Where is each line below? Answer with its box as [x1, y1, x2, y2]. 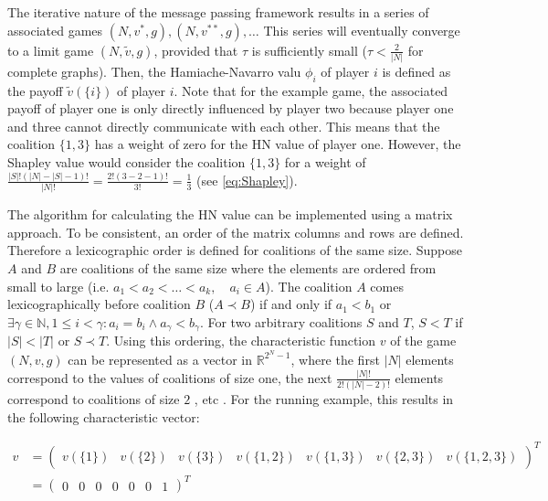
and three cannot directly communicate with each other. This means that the [7, 116, 440, 135]
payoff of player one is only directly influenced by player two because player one [7, 99, 454, 118]
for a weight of [284, 153, 366, 172]
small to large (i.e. [7, 276, 110, 295]
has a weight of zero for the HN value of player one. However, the [94, 134, 461, 154]
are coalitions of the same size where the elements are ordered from [59, 259, 437, 278]
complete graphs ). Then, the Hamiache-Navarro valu [7, 61, 301, 80]
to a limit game [7, 40, 94, 59]
